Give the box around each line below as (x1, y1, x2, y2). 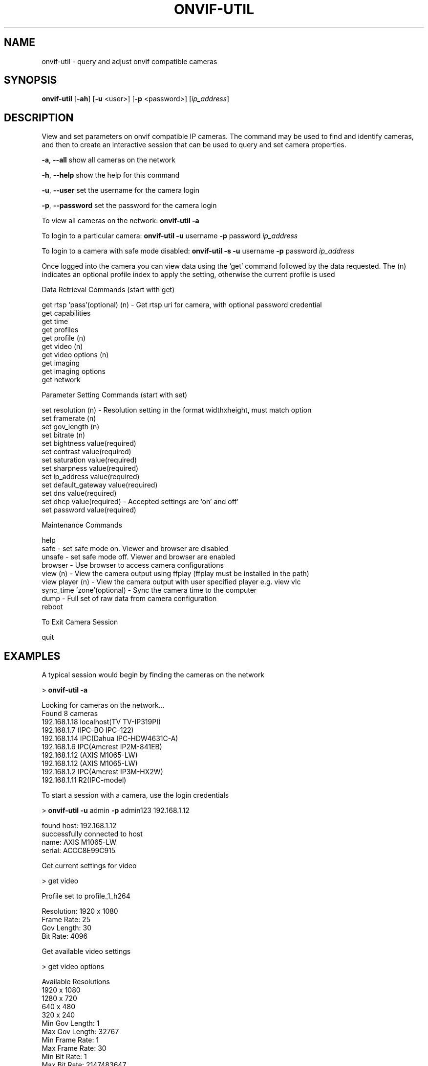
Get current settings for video (42, 861, 137, 870)
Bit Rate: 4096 (42, 932, 88, 941)
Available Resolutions (42, 977, 110, 986)
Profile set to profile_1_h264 (42, 892, 130, 901)
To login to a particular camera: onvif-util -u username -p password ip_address (42, 232, 298, 240)
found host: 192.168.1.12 (42, 821, 117, 830)
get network (42, 375, 81, 384)
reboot (42, 603, 63, 611)
